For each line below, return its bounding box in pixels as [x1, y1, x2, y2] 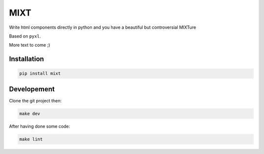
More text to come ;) [9, 42, 50, 48]
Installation [9, 55, 44, 63]
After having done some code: [9, 123, 70, 129]
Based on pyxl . [9, 33, 41, 39]
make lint [19, 136, 43, 142]
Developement [9, 85, 55, 93]
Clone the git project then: [9, 97, 62, 103]
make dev [19, 111, 41, 116]
